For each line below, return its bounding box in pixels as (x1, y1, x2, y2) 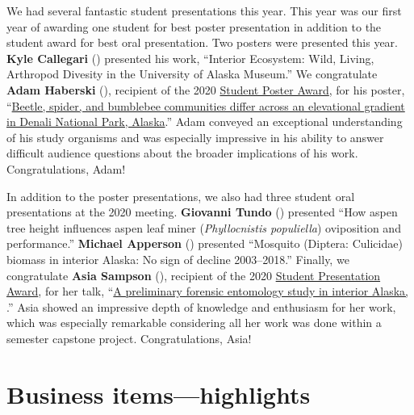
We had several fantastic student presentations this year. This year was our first (6, 2, 402, 19)
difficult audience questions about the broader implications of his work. (6, 145, 358, 161)
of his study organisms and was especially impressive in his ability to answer (6, 128, 384, 145)
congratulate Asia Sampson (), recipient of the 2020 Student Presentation (6, 266, 381, 283)
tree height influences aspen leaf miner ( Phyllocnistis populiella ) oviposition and (6, 219, 401, 236)
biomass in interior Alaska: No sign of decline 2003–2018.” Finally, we (6, 250, 349, 267)
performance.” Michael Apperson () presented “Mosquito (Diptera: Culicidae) (6, 235, 403, 252)
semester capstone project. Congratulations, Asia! (6, 329, 252, 346)
